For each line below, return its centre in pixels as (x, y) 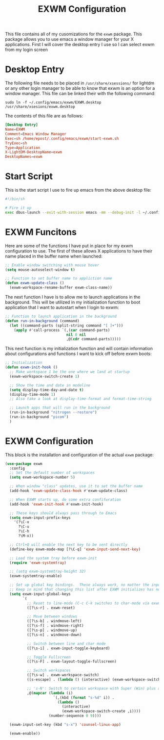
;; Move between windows (52, 616)
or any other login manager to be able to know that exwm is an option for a (80, 88)
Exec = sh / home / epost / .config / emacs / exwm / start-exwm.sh (62, 138)
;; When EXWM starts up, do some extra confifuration (65, 499)
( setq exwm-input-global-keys (40, 594)
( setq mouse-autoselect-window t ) (40, 270)
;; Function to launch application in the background (61, 316)
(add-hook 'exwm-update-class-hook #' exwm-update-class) (69, 491)
